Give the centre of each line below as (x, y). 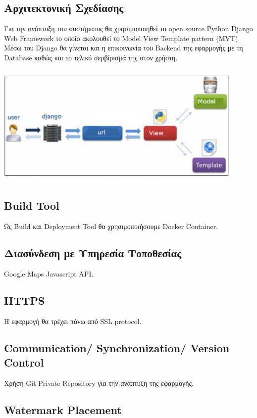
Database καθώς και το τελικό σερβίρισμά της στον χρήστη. (91, 57)
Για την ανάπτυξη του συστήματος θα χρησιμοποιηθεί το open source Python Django (128, 28)
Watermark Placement (63, 409)
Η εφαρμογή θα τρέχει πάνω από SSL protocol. (73, 321)
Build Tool (32, 206)
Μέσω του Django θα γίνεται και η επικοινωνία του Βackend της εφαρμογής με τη (124, 48)
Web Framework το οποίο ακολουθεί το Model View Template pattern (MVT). (122, 38)
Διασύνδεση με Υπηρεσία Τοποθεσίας (93, 253)
